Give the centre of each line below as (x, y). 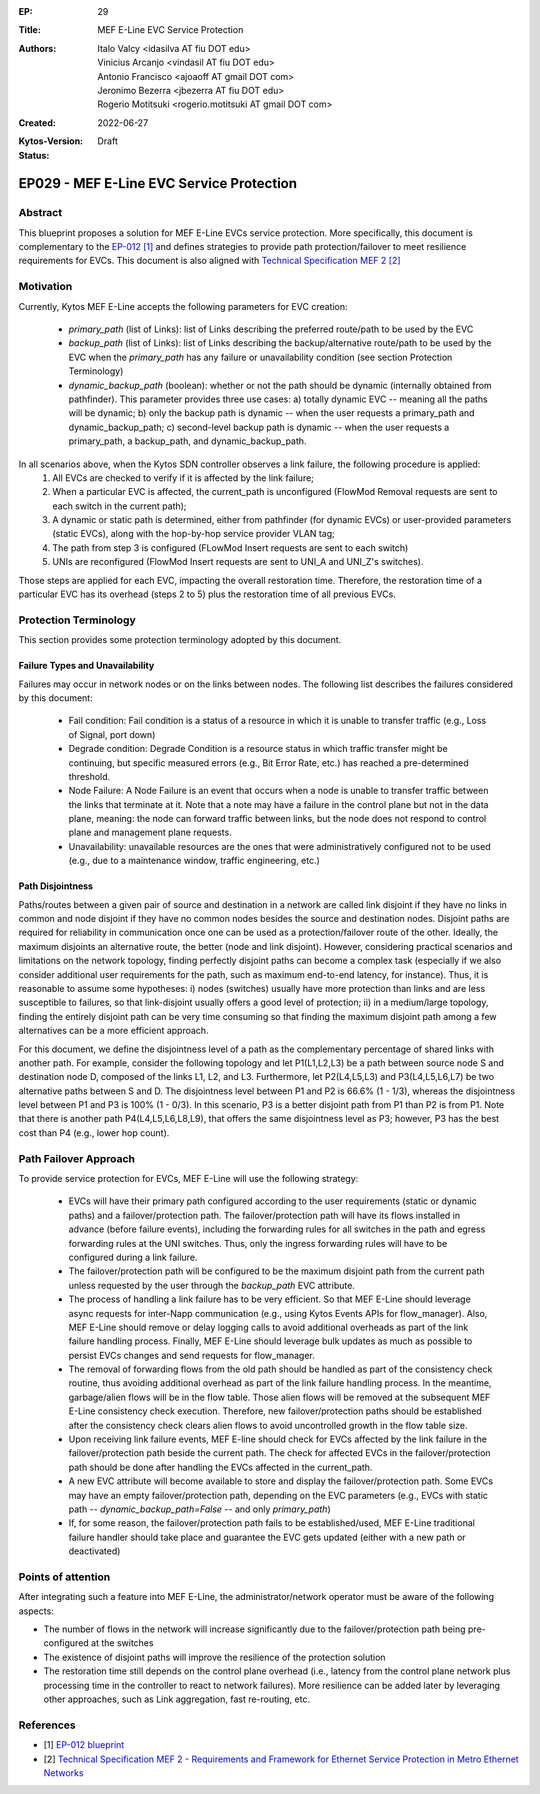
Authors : (37, 48)
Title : (30, 30)
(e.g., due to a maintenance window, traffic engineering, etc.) (194, 861)
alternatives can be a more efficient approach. (113, 1031)
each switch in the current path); (119, 506)
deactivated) (94, 1551)
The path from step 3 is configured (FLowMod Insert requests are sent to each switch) (230, 547)
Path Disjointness (56, 886)
